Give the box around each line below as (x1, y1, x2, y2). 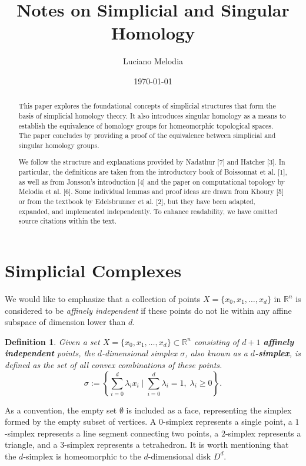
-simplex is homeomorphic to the (23, 449, 141, 462)
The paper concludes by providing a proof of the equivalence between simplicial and (18, 130, 276, 140)
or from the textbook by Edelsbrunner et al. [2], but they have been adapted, (18, 196, 255, 206)
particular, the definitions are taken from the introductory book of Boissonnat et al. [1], (18, 167, 287, 177)
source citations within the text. (18, 216, 117, 226)
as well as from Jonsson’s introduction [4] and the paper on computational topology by (18, 176, 285, 186)
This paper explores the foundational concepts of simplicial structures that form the (18, 101, 276, 111)
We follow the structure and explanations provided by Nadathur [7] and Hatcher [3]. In (18, 157, 285, 167)
